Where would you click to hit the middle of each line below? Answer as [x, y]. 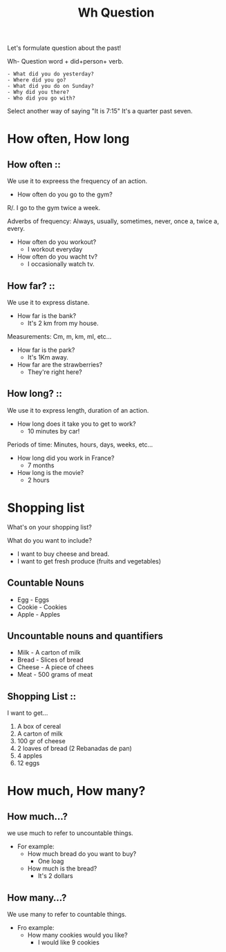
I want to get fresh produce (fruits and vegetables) [89, 561]
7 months [41, 465]
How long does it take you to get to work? [76, 424]
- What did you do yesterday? [51, 74]
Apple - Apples [39, 614]
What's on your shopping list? [49, 527]
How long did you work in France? [66, 458]
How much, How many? [76, 791]
